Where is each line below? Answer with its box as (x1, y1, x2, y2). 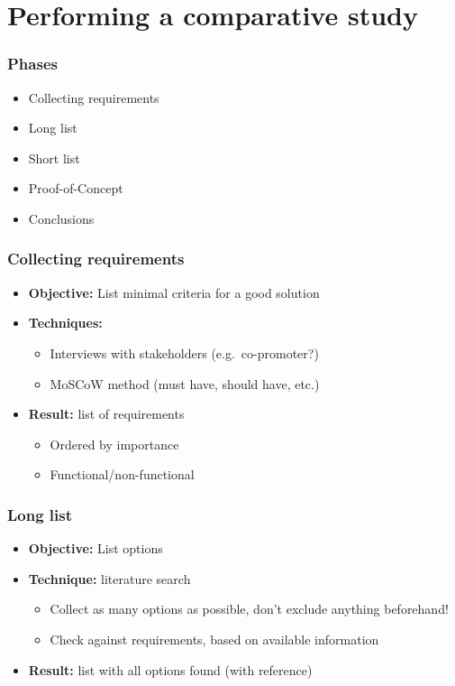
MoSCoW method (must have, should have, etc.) (50, 374, 320, 393)
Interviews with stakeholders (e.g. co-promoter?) (50, 343, 319, 362)
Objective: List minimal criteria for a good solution (28, 283, 320, 301)
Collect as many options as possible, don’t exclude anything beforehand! (50, 599, 449, 618)
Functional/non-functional (50, 465, 195, 484)
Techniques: (28, 313, 103, 332)
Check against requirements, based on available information (50, 629, 379, 648)
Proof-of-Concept (28, 179, 123, 198)
